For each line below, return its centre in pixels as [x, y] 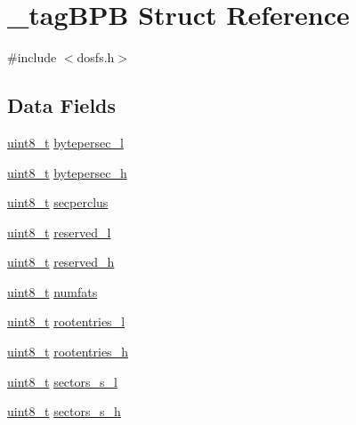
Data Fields [62, 105]
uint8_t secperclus [58, 202]
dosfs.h [96, 57]
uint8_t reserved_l [59, 232]
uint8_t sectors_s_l [62, 381]
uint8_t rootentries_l [66, 321]
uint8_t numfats [53, 291]
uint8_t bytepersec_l [65, 142]
